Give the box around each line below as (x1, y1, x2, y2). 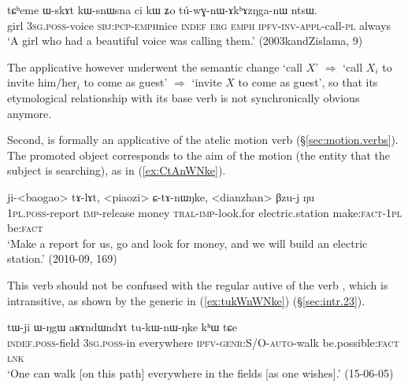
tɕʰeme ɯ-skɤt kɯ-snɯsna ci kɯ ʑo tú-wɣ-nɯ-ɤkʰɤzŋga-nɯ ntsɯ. (7, 2, 317, 17)
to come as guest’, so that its (238, 74, 378, 90)
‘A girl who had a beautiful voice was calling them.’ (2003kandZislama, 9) (7, 32, 363, 49)
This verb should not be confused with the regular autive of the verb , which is (7, 276, 388, 293)
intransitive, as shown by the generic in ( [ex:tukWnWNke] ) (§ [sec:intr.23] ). (7, 292, 365, 308)
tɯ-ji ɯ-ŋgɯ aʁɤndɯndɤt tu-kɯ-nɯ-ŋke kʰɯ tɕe (7, 319, 237, 335)
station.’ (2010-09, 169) (7, 250, 117, 267)
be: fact (7, 219, 43, 236)
